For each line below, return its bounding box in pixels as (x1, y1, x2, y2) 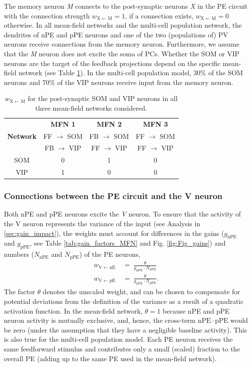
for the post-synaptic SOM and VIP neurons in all (28, 93, 178, 103)
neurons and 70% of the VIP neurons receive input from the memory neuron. (4, 77, 234, 87)
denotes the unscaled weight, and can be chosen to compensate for (43, 286, 240, 297)
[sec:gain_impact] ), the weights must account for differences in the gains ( (4, 228, 224, 238)
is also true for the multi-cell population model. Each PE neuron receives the (4, 334, 233, 344)
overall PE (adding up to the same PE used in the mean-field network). (4, 353, 217, 363)
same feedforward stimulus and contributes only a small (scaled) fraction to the (4, 343, 240, 353)
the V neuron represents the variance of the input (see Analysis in (4, 218, 201, 229)
